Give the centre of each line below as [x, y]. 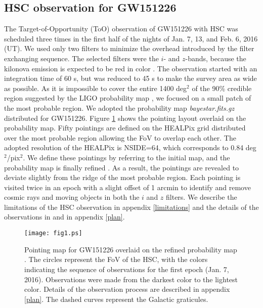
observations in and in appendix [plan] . [64, 217]
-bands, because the [216, 58]
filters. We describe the [202, 197]
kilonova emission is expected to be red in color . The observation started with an [131, 68]
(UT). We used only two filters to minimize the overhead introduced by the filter [129, 48]
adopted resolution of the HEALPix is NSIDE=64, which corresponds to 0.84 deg [130, 147]
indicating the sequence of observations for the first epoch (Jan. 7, [127, 269]
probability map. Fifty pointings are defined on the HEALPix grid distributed [125, 128]
